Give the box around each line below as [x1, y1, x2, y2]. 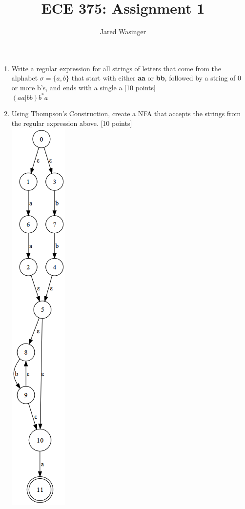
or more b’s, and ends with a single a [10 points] [11, 82, 156, 92]
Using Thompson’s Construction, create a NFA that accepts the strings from [11, 108, 241, 119]
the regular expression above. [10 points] [11, 118, 132, 128]
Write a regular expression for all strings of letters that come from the [11, 63, 222, 73]
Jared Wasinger [100, 26, 146, 37]
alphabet [11, 73, 38, 83]
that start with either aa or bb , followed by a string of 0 [71, 73, 242, 83]
